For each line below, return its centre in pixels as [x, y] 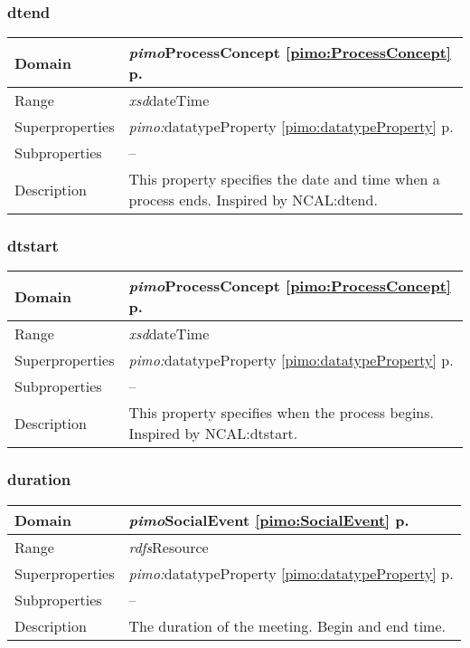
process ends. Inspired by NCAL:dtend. [253, 200]
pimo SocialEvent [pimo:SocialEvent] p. [269, 519]
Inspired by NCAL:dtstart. [213, 434]
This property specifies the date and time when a [284, 179]
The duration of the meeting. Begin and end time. [287, 625]
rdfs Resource [169, 547]
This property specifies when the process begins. [282, 413]
